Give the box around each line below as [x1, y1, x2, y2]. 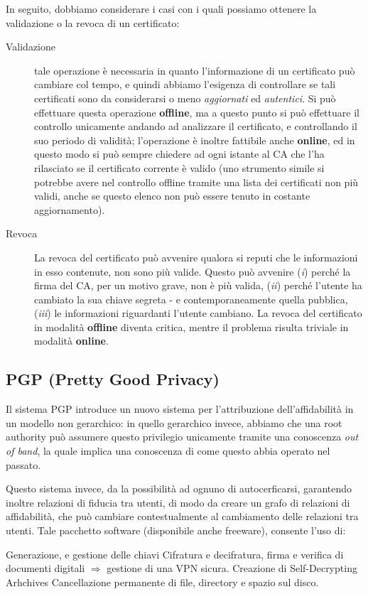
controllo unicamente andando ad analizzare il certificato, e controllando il [34, 119, 357, 134]
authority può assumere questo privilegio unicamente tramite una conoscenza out [6, 429, 359, 444]
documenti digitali [6, 561, 85, 576]
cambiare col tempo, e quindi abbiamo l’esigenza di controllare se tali [34, 77, 336, 92]
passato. [6, 457, 41, 472]
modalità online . [34, 333, 109, 348]
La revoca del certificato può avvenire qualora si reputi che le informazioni [34, 249, 358, 264]
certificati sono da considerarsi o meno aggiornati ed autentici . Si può [34, 90, 336, 105]
